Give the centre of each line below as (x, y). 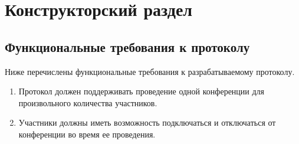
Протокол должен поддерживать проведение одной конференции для (142, 91)
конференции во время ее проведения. (87, 134)
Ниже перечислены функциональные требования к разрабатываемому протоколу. (150, 71)
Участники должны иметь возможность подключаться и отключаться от (147, 122)
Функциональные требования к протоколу (127, 46)
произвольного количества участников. (88, 102)
